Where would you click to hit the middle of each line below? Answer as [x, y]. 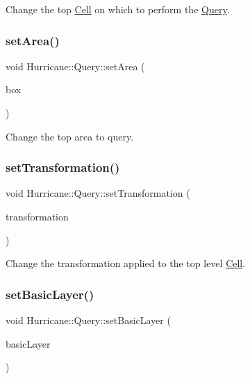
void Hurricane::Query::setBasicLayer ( [88, 320]
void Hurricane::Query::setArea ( [75, 66]
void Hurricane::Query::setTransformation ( [98, 193]
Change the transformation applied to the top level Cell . [126, 263]
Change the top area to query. [70, 136]
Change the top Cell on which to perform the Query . [118, 9]
